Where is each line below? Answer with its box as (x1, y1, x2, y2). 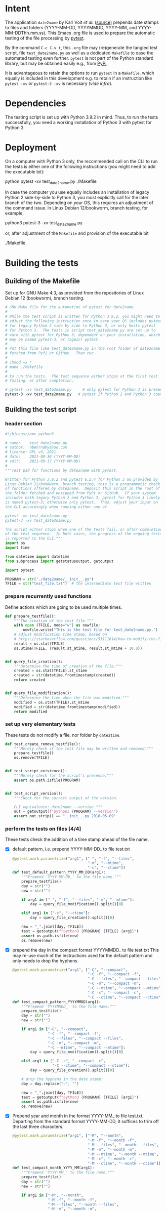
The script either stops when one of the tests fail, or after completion (5, 527, 163, 532)
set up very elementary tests (5, 721, 76, 728)
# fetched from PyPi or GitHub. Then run (5, 351, 94, 356)
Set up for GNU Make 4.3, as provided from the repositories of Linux (5, 290, 144, 296)
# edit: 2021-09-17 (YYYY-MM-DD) (5, 459, 81, 464)
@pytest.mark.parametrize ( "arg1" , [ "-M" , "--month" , (12, 1133, 124, 1138)
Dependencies (5, 98, 66, 109)
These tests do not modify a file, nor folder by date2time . (5, 732, 121, 738)
